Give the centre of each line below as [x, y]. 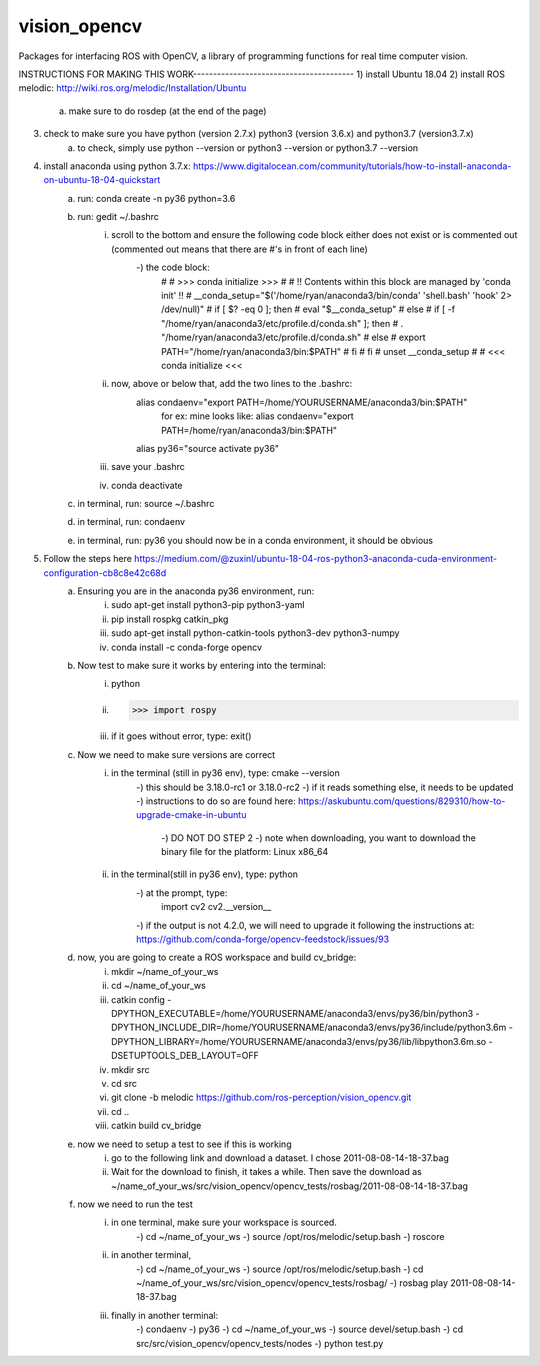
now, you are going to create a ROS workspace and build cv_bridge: [217, 957]
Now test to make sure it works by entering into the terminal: [202, 665]
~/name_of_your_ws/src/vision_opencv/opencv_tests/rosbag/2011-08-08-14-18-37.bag [290, 1186]
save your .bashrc [148, 467]
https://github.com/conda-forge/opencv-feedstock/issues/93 [263, 939]
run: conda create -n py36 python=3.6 [156, 198]
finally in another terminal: [165, 1315]
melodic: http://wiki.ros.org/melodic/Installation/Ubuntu [132, 88]
